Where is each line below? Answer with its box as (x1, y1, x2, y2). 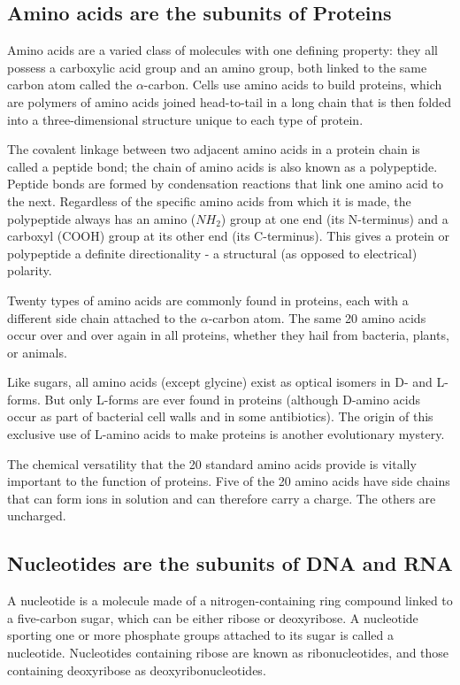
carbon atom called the (7, 75, 133, 94)
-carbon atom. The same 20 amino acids (208, 308, 426, 327)
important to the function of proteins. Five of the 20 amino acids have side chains (7, 472, 450, 490)
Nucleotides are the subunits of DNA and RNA (7, 550, 453, 577)
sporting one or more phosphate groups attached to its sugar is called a (7, 626, 394, 644)
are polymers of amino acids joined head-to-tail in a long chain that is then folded (7, 92, 451, 111)
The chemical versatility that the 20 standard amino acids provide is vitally (7, 454, 417, 473)
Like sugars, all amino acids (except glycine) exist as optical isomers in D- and (7, 373, 433, 391)
